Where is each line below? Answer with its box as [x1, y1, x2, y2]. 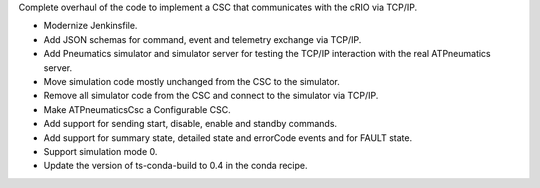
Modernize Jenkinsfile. [43, 20, 138, 32]
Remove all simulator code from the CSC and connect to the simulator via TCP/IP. [43, 90, 379, 102]
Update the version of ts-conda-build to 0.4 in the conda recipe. [43, 160, 309, 172]
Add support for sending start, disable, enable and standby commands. [43, 118, 338, 130]
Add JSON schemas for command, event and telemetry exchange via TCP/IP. [43, 33, 362, 45]
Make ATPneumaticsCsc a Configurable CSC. [43, 103, 231, 115]
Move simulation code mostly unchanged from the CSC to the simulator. [43, 75, 340, 87]
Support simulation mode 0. [43, 145, 158, 157]
